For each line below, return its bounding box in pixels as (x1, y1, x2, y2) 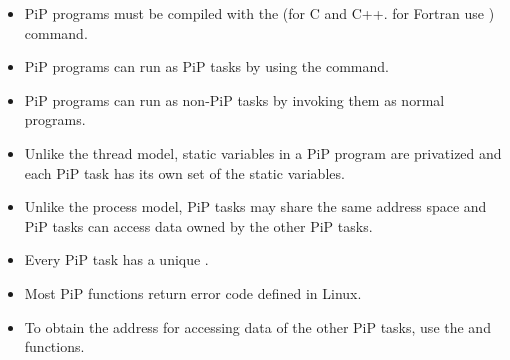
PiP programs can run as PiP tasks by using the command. (24, 56, 389, 77)
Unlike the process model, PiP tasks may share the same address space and (24, 196, 487, 217)
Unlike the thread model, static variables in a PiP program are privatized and (24, 142, 502, 163)
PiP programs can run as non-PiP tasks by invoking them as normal (24, 89, 445, 110)
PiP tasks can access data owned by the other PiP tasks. (24, 215, 373, 236)
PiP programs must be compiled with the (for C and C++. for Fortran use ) (24, 3, 495, 23)
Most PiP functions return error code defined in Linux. (24, 282, 362, 303)
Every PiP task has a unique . (24, 249, 209, 270)
